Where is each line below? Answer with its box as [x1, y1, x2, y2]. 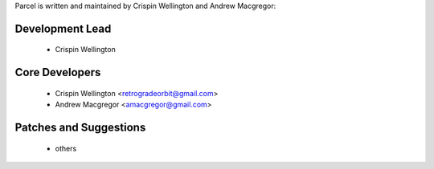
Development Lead [14, 22, 112, 35]
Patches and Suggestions [14, 121, 146, 135]
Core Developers [14, 66, 101, 79]
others [55, 143, 77, 153]
